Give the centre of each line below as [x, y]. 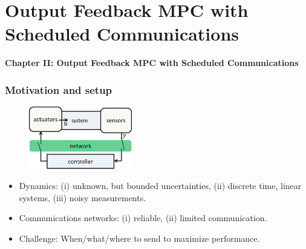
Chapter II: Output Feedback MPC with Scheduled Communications [152, 63]
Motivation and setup [59, 89]
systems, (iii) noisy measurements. [83, 197]
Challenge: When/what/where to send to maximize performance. [139, 238]
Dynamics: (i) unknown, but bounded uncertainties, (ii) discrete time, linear [160, 186]
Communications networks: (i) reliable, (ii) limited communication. [143, 218]
